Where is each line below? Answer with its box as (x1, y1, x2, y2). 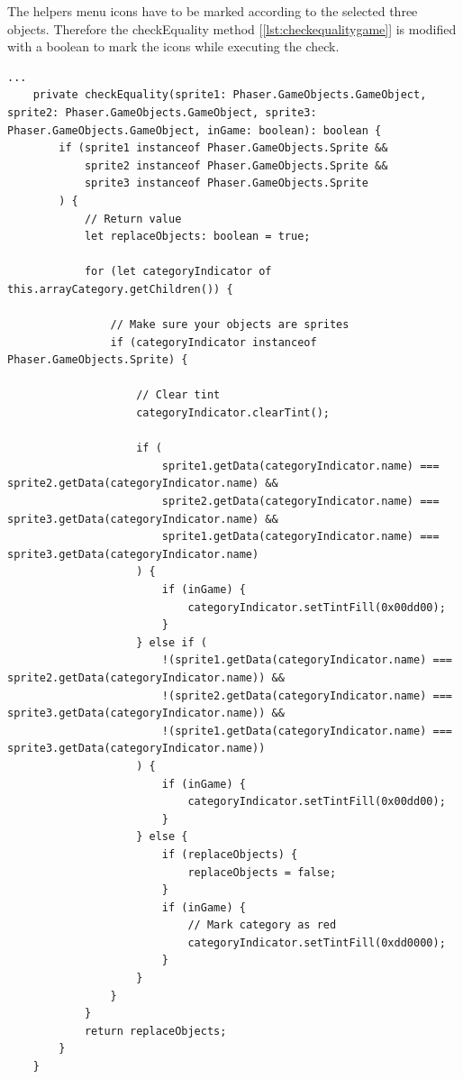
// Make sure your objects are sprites (110, 318, 350, 332)
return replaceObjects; (84, 1024, 227, 1038)
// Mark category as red (187, 919, 337, 932)
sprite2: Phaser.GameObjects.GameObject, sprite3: (7, 105, 317, 119)
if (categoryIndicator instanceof (110, 335, 317, 349)
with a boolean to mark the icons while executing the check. (7, 37, 340, 56)
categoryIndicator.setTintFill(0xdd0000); (187, 936, 446, 949)
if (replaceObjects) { (161, 847, 298, 861)
